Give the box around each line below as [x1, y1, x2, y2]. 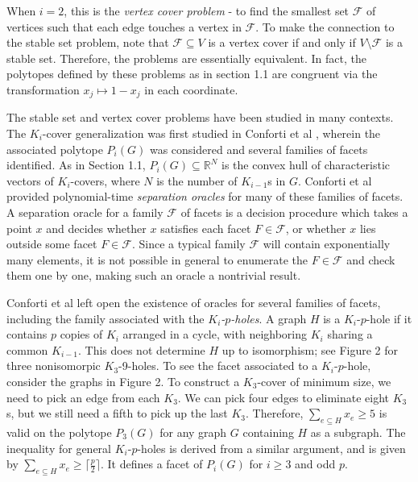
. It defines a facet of [100, 455, 203, 472]
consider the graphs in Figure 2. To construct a [6, 372, 240, 389]
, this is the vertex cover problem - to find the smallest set [64, 2, 350, 19]
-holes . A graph [230, 310, 307, 326]
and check [346, 251, 395, 268]
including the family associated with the [6, 310, 205, 326]
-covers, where [70, 172, 140, 189]
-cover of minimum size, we [257, 372, 391, 389]
